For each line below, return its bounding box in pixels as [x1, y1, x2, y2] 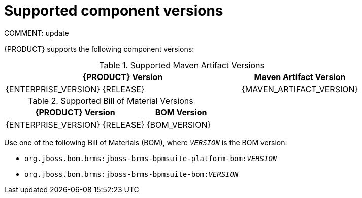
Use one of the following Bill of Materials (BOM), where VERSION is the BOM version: [4, 138, 287, 147]
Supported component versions [4, 2, 223, 19]
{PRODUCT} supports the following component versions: [4, 44, 194, 53]
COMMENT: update [4, 28, 69, 37]
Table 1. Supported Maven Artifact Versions [99, 60, 265, 70]
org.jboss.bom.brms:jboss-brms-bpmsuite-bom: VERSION [24, 170, 239, 178]
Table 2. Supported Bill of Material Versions [27, 95, 193, 106]
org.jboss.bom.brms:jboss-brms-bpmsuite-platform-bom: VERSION [24, 154, 277, 163]
